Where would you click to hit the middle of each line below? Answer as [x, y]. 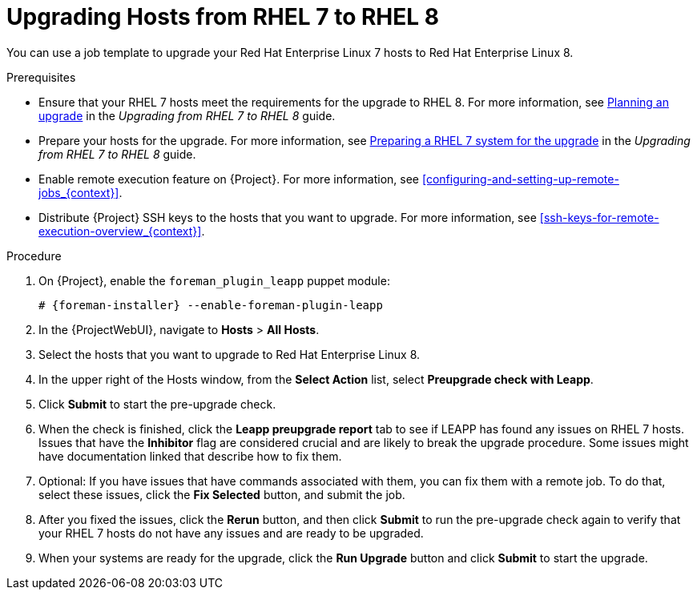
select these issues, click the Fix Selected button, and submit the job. [222, 494]
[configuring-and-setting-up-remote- [520, 179]
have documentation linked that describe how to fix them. [190, 456]
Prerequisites [41, 77]
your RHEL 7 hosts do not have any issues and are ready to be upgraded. [231, 533]
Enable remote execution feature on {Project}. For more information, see [229, 179]
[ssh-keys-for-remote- [599, 217]
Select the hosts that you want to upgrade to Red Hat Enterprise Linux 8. [230, 354]
